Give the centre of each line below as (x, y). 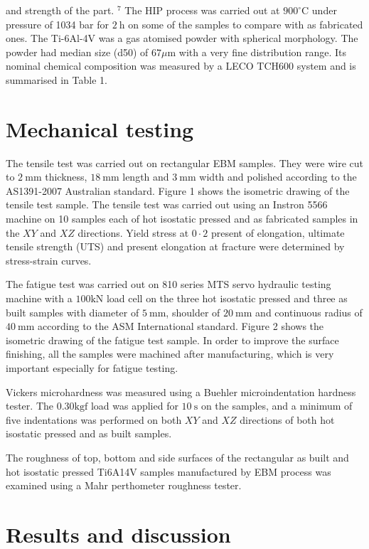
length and (146, 177)
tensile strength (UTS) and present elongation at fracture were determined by (175, 246)
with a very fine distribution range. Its (263, 52)
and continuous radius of (309, 312)
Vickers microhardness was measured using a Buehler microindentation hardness (181, 391)
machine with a (39, 298)
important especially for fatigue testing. (92, 368)
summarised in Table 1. (57, 79)
